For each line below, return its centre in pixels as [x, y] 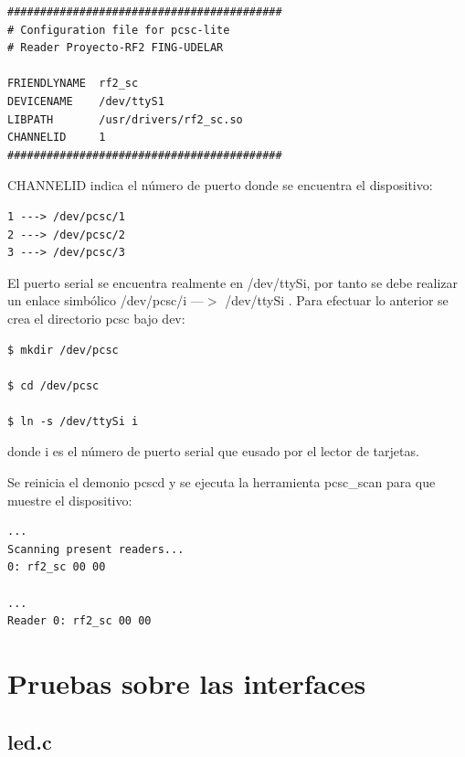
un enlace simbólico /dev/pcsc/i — [106, 300]
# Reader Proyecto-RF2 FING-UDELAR [116, 48]
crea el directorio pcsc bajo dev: [96, 318]
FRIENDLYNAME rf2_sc [73, 84]
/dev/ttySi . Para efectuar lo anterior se [337, 300]
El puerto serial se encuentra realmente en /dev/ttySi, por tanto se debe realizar [233, 282]
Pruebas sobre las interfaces [187, 683]
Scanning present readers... [96, 549]
